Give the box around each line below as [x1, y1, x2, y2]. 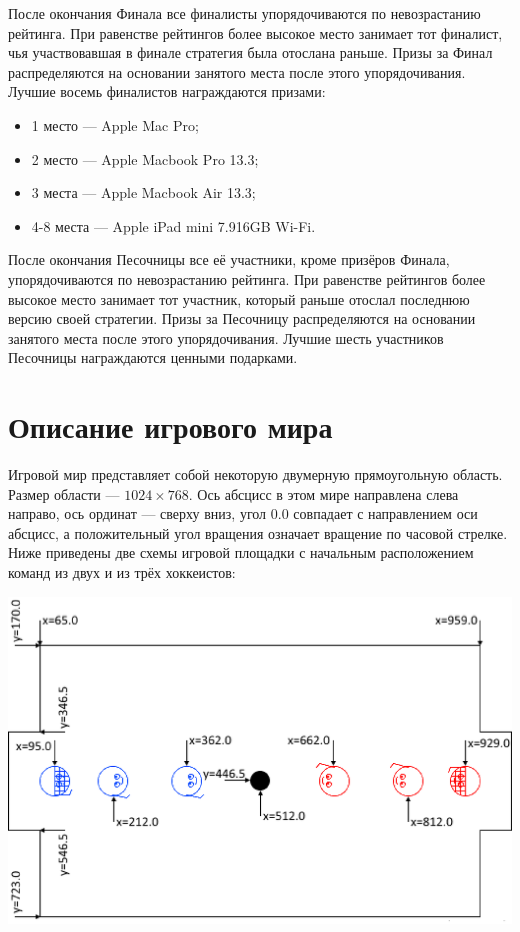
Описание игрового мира [8, 406, 333, 447]
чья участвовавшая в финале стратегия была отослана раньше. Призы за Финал [8, 42, 493, 63]
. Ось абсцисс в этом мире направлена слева [188, 483, 459, 504]
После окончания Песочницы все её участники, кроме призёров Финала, [8, 249, 450, 270]
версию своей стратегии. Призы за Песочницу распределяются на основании [8, 308, 476, 329]
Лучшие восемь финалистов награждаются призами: [8, 81, 326, 102]
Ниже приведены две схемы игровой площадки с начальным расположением [8, 542, 474, 563]
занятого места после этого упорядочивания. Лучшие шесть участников [8, 327, 444, 348]
